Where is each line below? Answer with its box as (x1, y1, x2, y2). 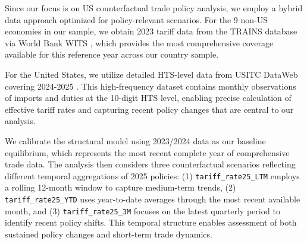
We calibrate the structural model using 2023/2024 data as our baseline (5, 134, 266, 147)
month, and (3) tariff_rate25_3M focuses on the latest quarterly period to (5, 204, 280, 217)
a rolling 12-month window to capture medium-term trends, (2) (5, 181, 236, 194)
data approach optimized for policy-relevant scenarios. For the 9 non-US (5, 13, 268, 26)
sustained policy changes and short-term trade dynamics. (5, 227, 212, 240)
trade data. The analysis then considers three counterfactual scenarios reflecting (5, 158, 296, 170)
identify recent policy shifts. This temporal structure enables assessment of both (5, 216, 297, 229)
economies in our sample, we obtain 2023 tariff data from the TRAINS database (5, 25, 297, 37)
